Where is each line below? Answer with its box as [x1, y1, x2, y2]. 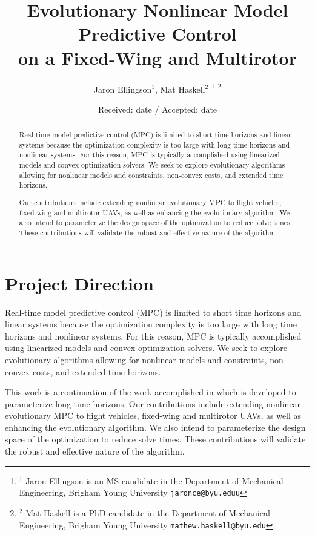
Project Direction [5, 271, 154, 295]
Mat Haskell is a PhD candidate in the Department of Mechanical [25, 506, 270, 519]
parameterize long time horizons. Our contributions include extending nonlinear [5, 397, 301, 410]
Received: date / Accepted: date [98, 102, 217, 115]
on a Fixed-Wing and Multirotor [18, 45, 297, 70]
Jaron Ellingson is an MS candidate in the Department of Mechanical [25, 474, 283, 487]
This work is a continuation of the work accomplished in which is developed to [5, 386, 296, 398]
